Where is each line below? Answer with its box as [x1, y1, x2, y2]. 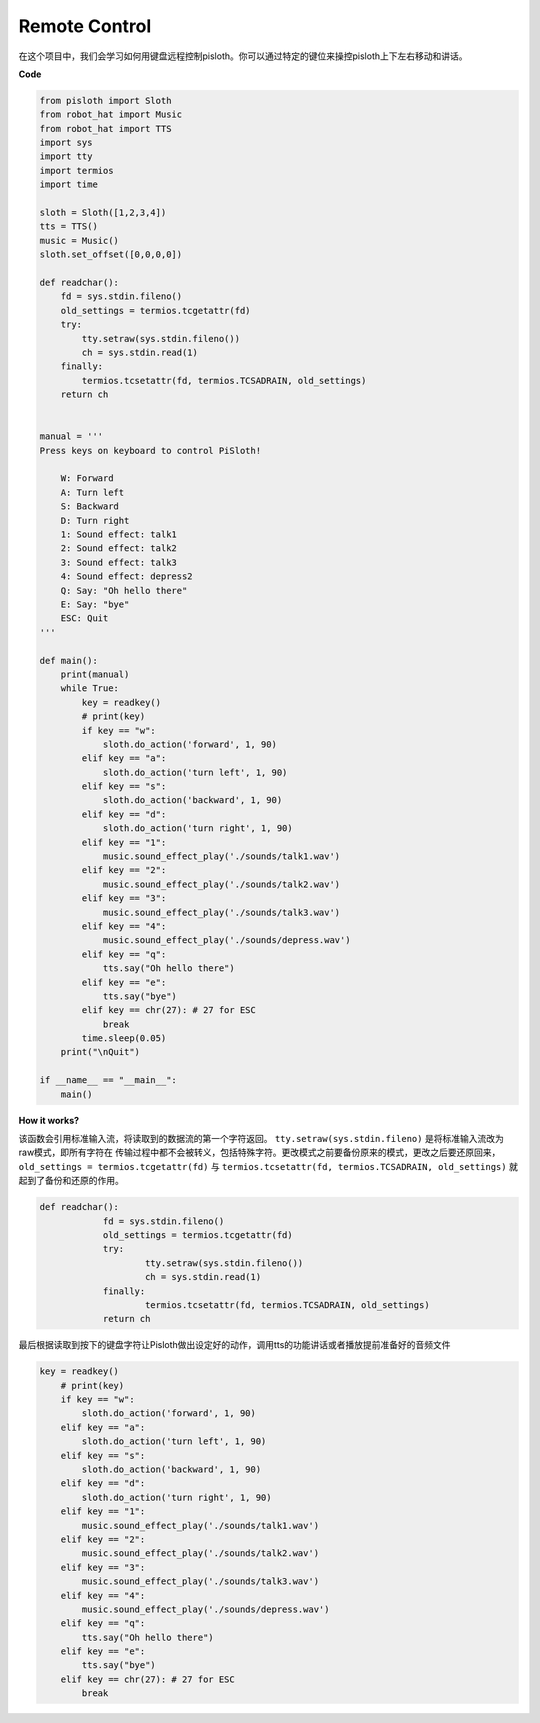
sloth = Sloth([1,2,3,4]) [39, 207, 167, 219]
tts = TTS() [39, 221, 99, 232]
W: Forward [60, 473, 114, 484]
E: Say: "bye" [60, 598, 130, 610]
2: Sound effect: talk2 [60, 543, 177, 554]
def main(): [39, 655, 99, 666]
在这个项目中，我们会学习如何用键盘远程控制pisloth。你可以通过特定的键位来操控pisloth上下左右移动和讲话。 [18, 50, 468, 62]
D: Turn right [60, 515, 130, 526]
